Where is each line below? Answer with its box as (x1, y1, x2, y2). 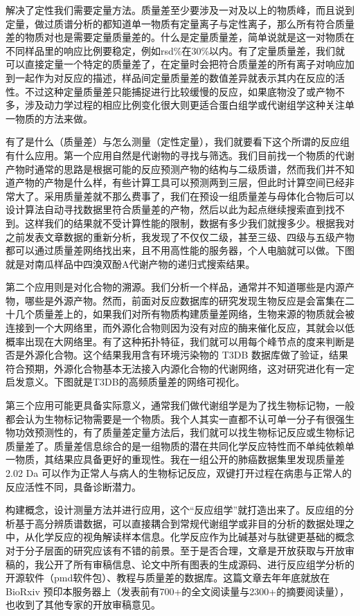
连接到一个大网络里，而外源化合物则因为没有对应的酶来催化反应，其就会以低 (6, 320, 354, 335)
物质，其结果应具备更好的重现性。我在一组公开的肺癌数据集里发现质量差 (15, 452, 345, 466)
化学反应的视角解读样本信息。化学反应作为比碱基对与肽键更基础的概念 (34, 529, 354, 544)
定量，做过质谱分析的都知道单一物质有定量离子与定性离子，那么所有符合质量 (6, 16, 354, 30)
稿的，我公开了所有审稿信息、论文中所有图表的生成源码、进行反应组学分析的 (6, 556, 354, 571)
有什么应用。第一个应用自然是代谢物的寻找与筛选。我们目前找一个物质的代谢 (6, 147, 354, 162)
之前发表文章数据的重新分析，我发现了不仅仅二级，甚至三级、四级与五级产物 (6, 229, 354, 244)
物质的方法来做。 (15, 111, 93, 125)
